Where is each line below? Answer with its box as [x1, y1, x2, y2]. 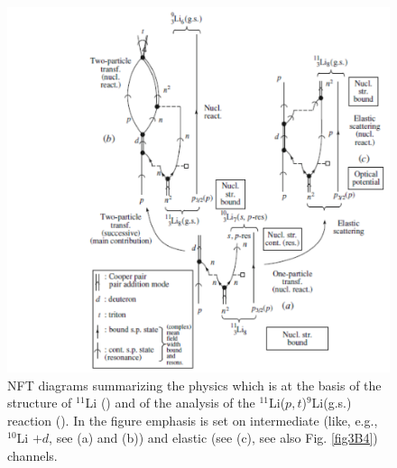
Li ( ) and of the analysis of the [85, 393, 255, 412]
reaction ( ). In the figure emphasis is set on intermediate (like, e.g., [7, 410, 378, 429]
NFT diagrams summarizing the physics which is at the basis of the [7, 375, 382, 394]
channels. [7, 446, 58, 465]
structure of [7, 393, 72, 412]
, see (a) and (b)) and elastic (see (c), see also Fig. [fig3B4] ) [49, 428, 378, 447]
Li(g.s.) [311, 393, 352, 412]
